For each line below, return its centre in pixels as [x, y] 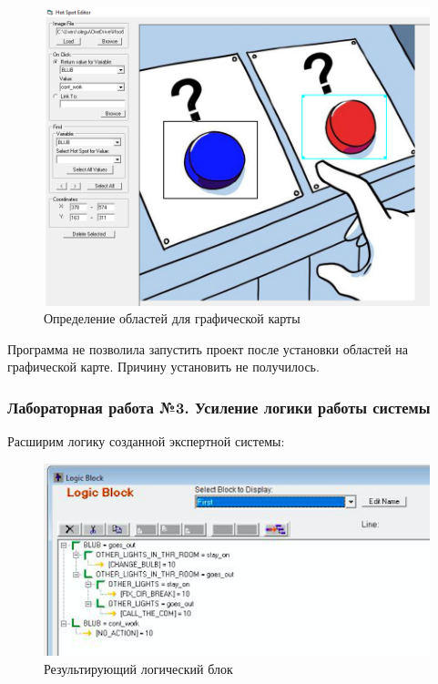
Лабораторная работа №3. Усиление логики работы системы [219, 407]
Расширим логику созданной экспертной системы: [146, 441]
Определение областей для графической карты [172, 318]
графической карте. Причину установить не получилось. [163, 367]
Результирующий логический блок [138, 668]
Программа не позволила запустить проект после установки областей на [208, 348]
